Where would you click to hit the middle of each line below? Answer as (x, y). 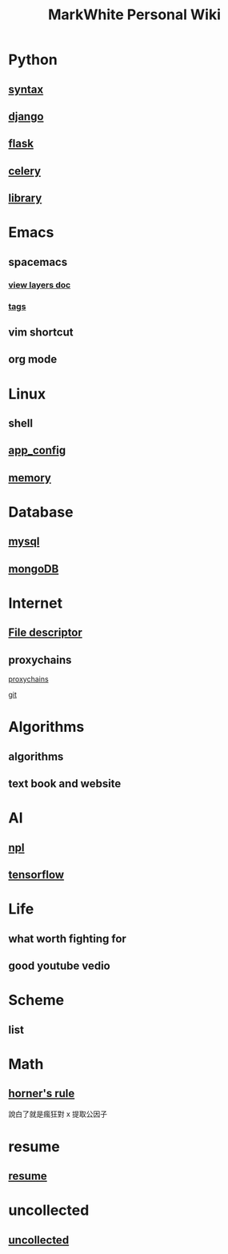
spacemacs (38, 262)
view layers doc (40, 284)
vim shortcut (41, 332)
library (25, 198)
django (26, 117)
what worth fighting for (67, 938)
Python (33, 60)
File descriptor (45, 633)
